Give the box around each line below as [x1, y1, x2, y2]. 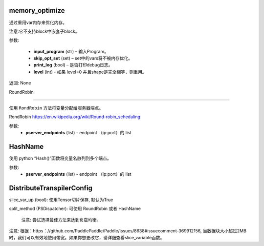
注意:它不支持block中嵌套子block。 [9, 28, 80, 34]
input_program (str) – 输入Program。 [33, 48, 109, 54]
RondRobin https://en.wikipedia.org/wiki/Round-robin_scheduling [9, 114, 141, 120]
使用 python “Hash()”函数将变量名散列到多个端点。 [9, 155, 112, 161]
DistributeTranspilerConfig [9, 184, 93, 192]
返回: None [9, 80, 31, 86]
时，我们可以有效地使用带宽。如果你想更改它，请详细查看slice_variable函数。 [9, 235, 165, 241]
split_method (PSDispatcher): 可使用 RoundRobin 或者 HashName [9, 205, 141, 212]
